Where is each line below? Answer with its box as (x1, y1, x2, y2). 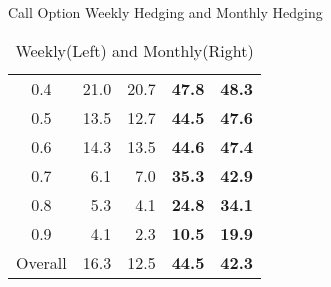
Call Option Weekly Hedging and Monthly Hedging (8, 2, 323, 22)
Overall (16, 250, 67, 274)
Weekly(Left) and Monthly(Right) (15, 38, 254, 62)
